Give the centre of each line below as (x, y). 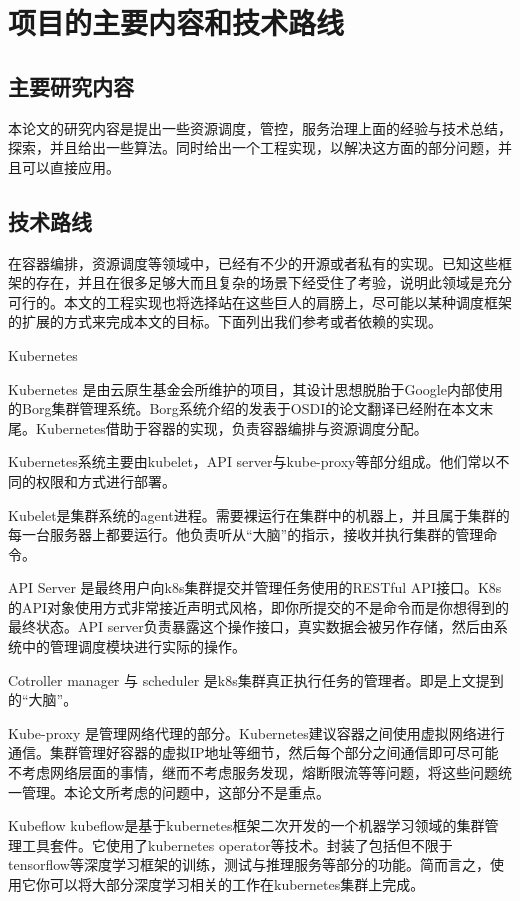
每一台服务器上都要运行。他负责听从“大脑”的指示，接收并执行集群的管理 (246, 534)
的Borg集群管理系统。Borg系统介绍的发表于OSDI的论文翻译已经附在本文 (244, 408)
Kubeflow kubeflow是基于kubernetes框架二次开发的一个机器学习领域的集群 (246, 825)
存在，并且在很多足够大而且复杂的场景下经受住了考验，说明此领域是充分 (273, 282)
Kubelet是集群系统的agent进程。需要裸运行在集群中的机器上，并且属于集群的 (259, 514)
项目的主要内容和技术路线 (176, 22)
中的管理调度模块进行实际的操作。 (133, 646)
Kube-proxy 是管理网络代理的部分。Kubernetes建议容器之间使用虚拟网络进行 (256, 732)
